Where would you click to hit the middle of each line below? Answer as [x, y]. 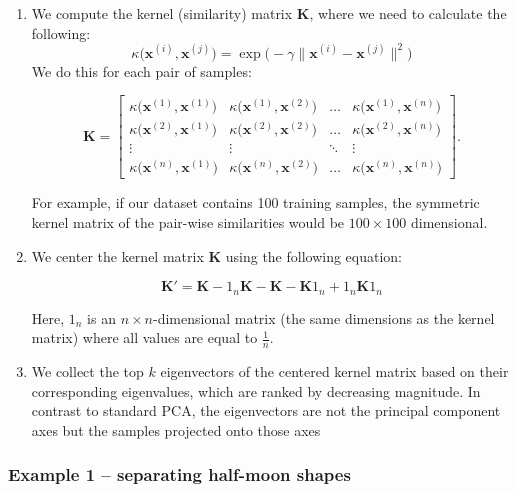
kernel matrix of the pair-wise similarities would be [188, 222]
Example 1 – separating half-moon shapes [179, 474]
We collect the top [87, 371]
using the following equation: [314, 255]
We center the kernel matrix [117, 255]
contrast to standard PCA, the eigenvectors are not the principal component [266, 410]
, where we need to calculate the [408, 13]
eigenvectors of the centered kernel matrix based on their [334, 371]
